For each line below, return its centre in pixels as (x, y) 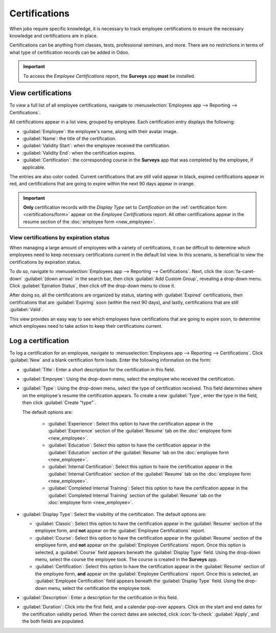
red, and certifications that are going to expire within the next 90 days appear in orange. (102, 184)
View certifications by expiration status (60, 237)
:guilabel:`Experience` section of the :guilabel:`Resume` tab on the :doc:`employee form (140, 431)
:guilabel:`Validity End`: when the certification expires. (79, 153)
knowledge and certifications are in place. (54, 35)
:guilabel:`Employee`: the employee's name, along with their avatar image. (100, 131)
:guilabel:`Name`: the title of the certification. (69, 138)
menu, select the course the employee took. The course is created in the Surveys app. (126, 559)
